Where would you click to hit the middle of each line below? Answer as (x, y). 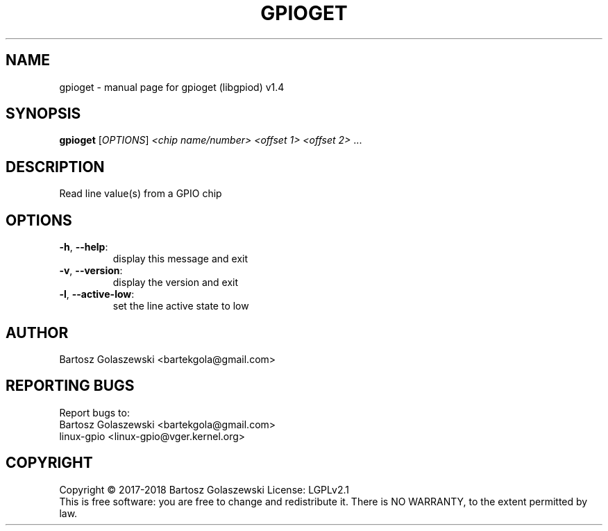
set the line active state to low (181, 306)
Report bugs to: (94, 412)
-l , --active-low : (97, 294)
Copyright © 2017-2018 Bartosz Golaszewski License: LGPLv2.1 (204, 489)
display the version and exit (176, 283)
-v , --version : (91, 271)
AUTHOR (37, 332)
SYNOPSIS (43, 114)
